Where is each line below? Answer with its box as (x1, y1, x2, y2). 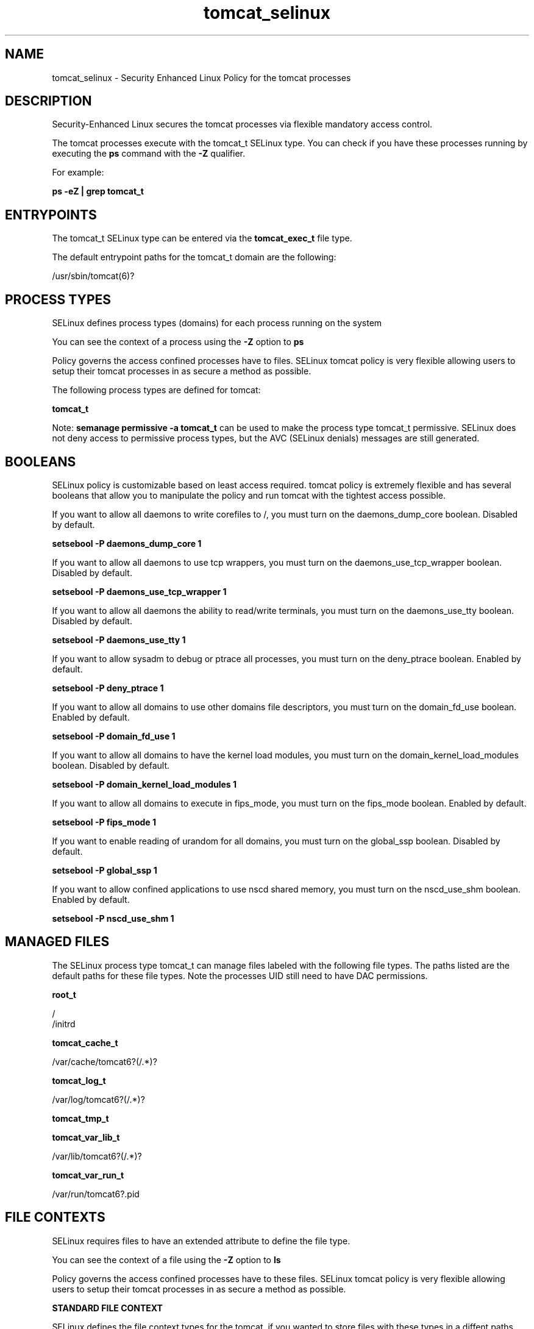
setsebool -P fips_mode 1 (52, 816, 156, 827)
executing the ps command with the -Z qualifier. (52, 148, 245, 159)
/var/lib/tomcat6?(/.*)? (52, 1150, 142, 1161)
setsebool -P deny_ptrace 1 (52, 682, 164, 693)
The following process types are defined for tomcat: (52, 385, 261, 396)
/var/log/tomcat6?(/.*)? (52, 1094, 145, 1105)
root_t (52, 989, 76, 1000)
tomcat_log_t (52, 1075, 106, 1086)
